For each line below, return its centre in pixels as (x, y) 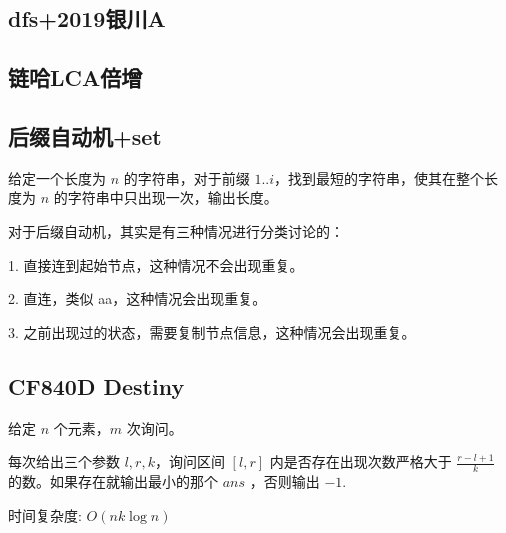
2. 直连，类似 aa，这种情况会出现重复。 (137, 298)
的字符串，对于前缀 (186, 177)
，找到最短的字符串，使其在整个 (379, 177)
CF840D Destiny (96, 385)
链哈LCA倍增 (75, 77)
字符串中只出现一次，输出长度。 (172, 197)
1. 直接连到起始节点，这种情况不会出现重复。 (156, 264)
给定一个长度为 (57, 177)
